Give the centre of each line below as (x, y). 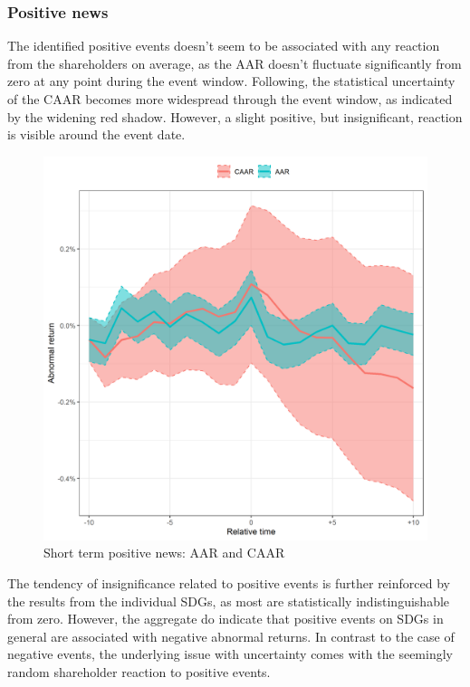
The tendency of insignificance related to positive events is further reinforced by (229, 582)
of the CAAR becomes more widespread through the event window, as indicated (230, 99)
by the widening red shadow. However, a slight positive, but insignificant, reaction (235, 116)
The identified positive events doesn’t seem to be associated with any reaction (224, 46)
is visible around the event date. (96, 134)
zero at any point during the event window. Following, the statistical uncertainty (231, 81)
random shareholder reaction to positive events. (139, 671)
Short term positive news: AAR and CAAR (164, 553)
